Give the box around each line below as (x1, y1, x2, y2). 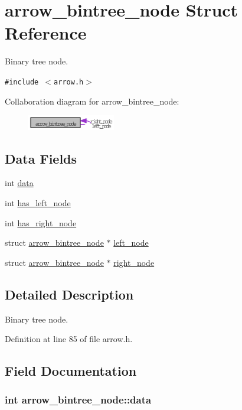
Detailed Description (5, 285, 134, 303)
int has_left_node (5, 196, 71, 209)
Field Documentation (5, 362, 137, 380)
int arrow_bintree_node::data (5, 392, 152, 407)
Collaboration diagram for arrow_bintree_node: (5, 95, 179, 107)
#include (5, 77, 39, 86)
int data (5, 177, 34, 189)
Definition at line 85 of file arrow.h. (5, 333, 133, 345)
